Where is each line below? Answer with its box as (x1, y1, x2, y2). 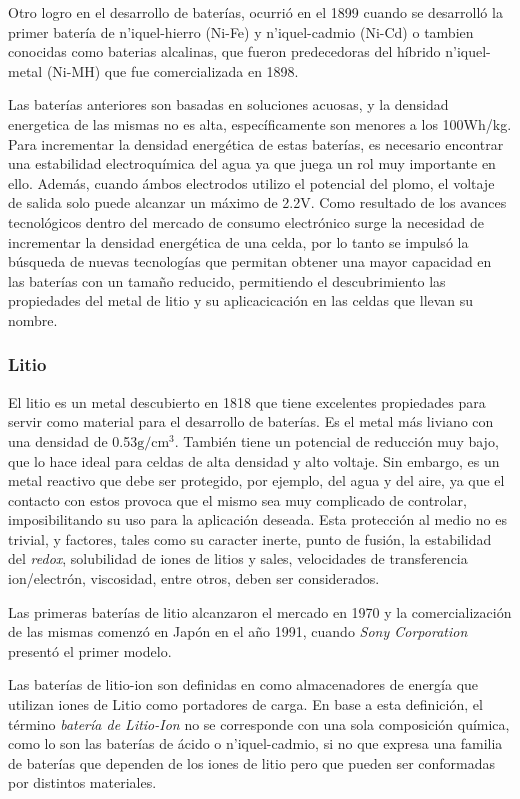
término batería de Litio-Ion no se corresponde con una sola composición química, (8, 713, 510, 734)
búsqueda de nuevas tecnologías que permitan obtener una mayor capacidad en (8, 251, 492, 272)
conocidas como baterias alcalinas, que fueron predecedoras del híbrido (8, 41, 441, 62)
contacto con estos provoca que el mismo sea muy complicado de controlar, (8, 489, 467, 510)
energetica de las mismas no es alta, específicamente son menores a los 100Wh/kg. (8, 113, 512, 134)
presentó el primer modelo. (8, 640, 172, 661)
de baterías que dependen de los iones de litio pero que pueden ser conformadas (8, 752, 496, 773)
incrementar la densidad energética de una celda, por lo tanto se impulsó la (8, 231, 469, 252)
